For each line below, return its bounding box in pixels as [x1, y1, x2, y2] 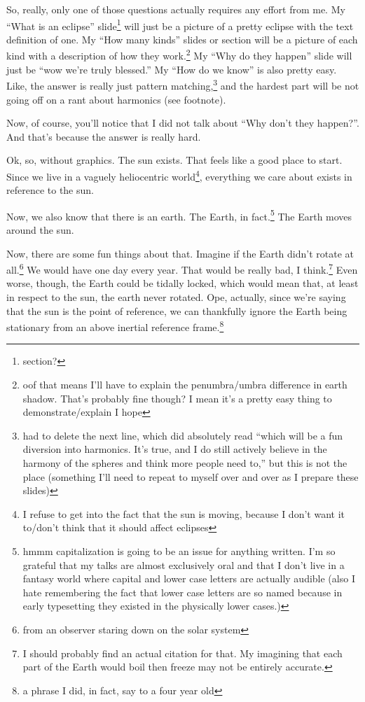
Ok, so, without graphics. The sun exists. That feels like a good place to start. [6, 153, 343, 167]
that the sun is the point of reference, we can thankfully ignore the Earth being [6, 303, 347, 318]
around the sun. [6, 223, 74, 237]
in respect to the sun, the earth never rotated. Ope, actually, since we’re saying [6, 290, 346, 304]
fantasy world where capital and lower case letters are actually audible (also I [22, 571, 355, 586]
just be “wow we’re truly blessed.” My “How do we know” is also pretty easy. [6, 62, 337, 76]
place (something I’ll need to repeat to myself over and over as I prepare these [22, 469, 359, 484]
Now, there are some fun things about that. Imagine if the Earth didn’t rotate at [6, 246, 354, 260]
